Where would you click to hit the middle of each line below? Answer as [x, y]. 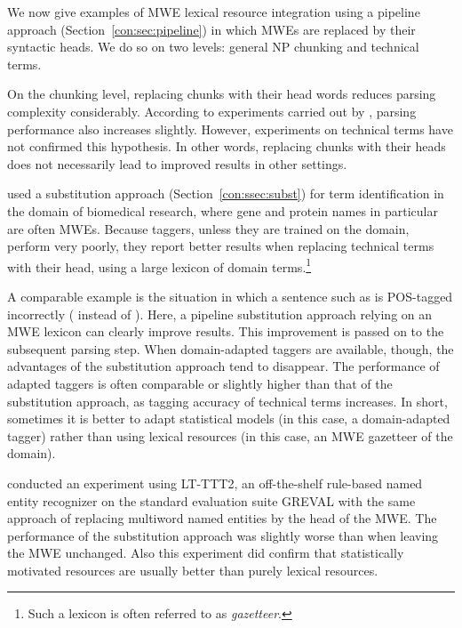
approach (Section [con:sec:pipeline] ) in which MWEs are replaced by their [211, 29]
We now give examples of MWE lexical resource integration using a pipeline [214, 12]
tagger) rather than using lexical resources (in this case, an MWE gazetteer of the [230, 435]
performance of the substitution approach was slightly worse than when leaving [223, 535]
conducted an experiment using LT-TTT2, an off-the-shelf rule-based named [215, 483]
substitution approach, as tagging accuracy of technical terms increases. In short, [227, 401]
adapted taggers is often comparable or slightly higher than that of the [200, 383]
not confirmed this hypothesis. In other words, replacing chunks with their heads [227, 146]
